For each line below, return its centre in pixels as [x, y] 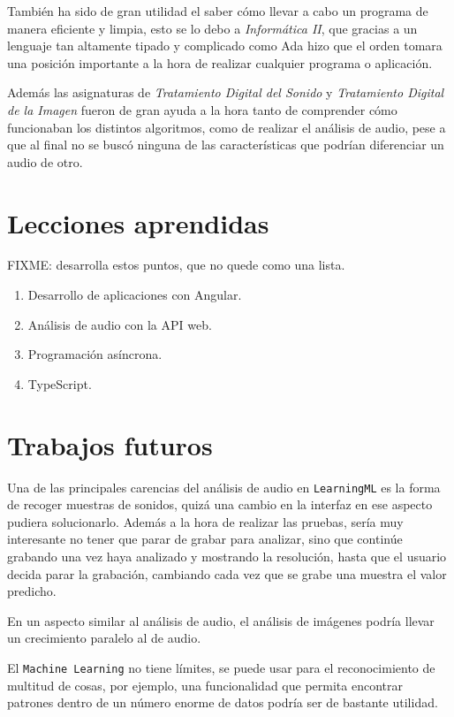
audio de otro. [45, 161]
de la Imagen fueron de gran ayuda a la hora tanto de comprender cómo [202, 109]
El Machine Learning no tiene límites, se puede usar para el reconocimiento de [221, 667]
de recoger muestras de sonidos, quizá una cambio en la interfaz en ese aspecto [220, 504]
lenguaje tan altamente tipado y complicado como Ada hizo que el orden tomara [225, 46]
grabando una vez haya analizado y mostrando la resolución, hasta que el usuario [227, 556]
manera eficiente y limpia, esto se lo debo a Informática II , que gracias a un [212, 28]
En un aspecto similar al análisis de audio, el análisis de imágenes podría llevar [221, 620]
